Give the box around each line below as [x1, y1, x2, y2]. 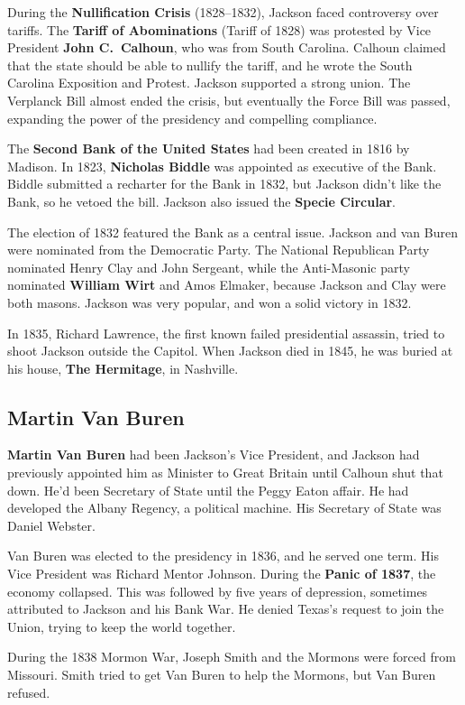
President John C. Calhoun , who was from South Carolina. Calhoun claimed [7, 38, 446, 57]
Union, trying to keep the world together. [7, 617, 236, 635]
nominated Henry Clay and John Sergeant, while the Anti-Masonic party [7, 257, 410, 276]
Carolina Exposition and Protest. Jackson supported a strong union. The [7, 73, 411, 92]
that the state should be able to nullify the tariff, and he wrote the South [7, 55, 413, 74]
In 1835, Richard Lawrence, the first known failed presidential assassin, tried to [7, 323, 445, 342]
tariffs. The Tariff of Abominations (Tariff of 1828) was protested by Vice [7, 20, 432, 39]
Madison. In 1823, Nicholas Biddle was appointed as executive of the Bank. [7, 156, 437, 175]
